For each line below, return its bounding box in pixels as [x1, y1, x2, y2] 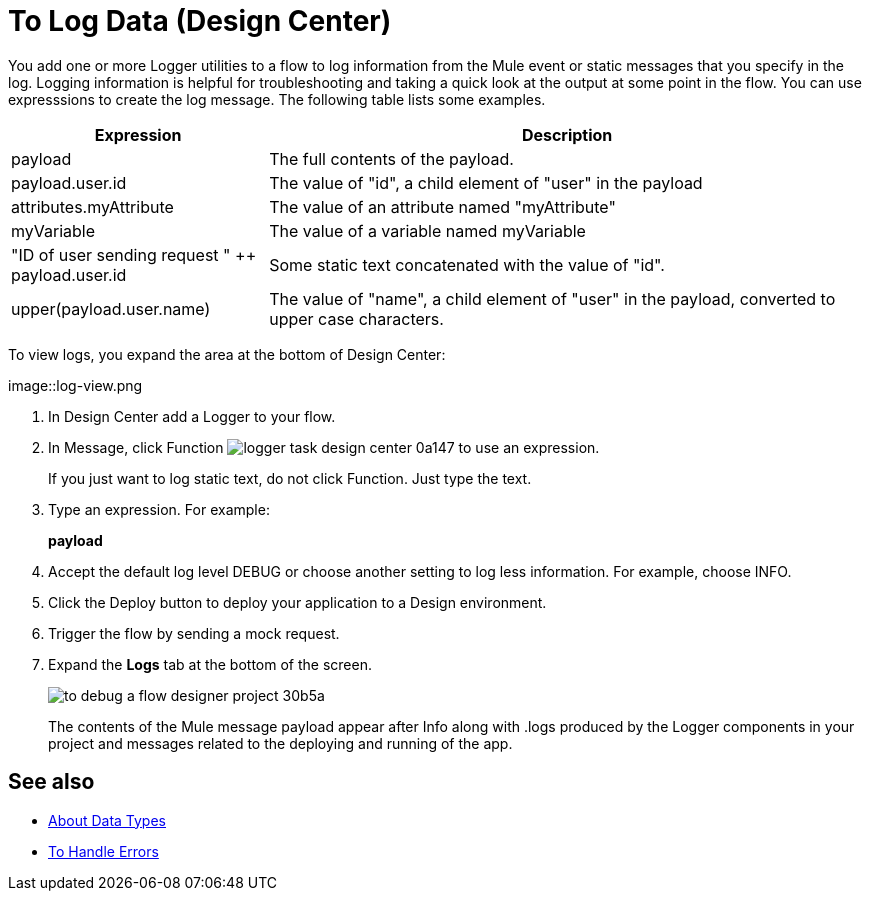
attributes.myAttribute [11, 196, 174, 217]
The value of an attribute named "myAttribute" [269, 196, 616, 217]
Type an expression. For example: [48, 500, 270, 518]
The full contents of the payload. [269, 148, 514, 169]
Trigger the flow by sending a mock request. [48, 624, 340, 642]
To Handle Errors [48, 842, 159, 860]
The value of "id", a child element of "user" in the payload [269, 172, 703, 193]
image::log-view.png [8, 376, 143, 394]
